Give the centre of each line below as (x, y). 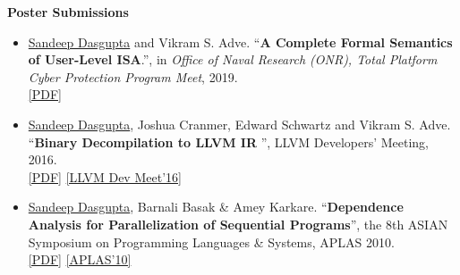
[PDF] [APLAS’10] (80, 259)
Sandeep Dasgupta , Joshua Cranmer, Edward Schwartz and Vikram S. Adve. (239, 124)
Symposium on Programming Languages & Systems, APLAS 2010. (211, 242)
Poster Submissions (68, 12)
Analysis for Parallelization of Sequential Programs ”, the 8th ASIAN (238, 224)
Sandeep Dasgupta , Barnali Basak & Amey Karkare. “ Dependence (216, 207)
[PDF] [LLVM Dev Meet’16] (105, 176)
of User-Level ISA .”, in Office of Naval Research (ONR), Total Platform (233, 59)
